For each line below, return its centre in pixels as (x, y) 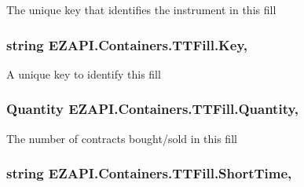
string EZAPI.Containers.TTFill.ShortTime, (149, 173)
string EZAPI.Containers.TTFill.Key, (127, 44)
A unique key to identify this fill (84, 73)
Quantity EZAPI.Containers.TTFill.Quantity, (153, 109)
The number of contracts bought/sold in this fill (122, 138)
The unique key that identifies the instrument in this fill (141, 9)
